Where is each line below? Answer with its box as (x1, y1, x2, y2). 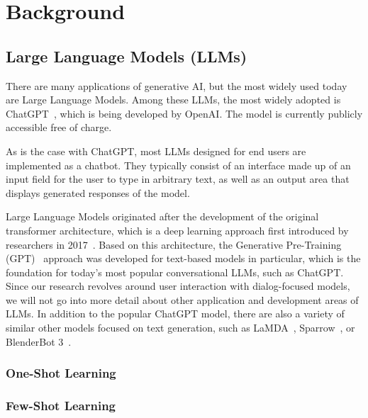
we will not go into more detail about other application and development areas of (6, 292, 359, 307)
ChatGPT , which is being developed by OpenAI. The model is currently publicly (6, 106, 363, 120)
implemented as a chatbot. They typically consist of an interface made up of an (6, 157, 351, 172)
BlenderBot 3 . (6, 334, 72, 349)
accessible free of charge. (6, 120, 112, 135)
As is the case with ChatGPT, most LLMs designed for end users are (6, 143, 306, 158)
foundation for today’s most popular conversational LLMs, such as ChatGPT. (6, 264, 344, 279)
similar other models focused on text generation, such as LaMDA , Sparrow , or (6, 320, 355, 335)
